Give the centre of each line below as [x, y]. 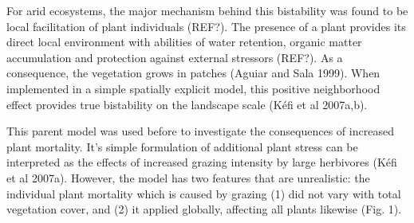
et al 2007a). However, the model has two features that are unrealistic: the [188, 177]
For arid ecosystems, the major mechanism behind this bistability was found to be [207, 10]
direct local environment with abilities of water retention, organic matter [184, 42]
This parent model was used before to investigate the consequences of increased [200, 131]
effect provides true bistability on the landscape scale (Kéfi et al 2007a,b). [187, 104]
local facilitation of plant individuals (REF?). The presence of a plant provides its [206, 26]
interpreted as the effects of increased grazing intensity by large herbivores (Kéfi [202, 162]
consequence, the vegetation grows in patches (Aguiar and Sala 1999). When [193, 73]
